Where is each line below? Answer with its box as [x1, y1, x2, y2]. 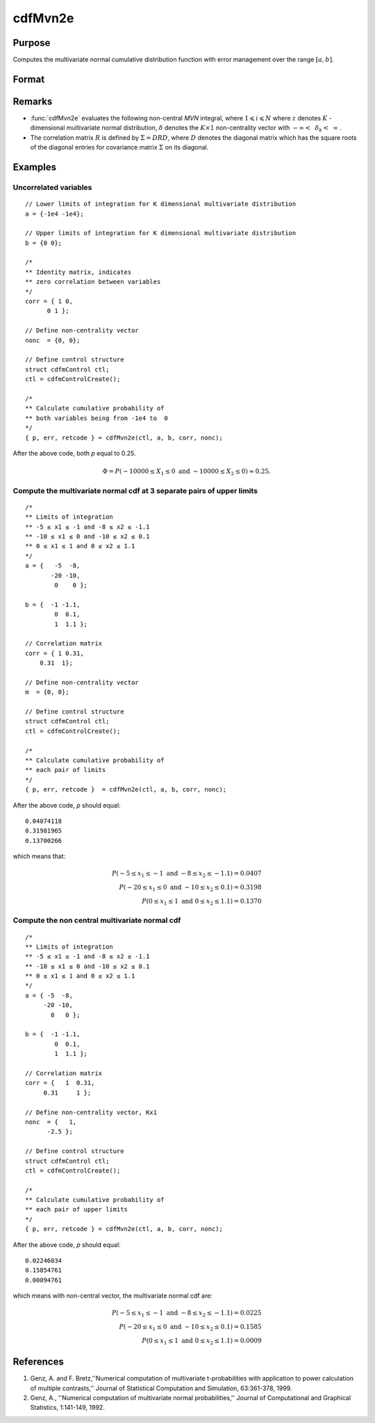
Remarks [12, 95, 53, 107]
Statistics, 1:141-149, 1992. [30, 1404, 106, 1412]
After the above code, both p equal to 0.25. [12, 449, 136, 457]
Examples [12, 161, 57, 173]
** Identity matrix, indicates [25, 268, 132, 276]
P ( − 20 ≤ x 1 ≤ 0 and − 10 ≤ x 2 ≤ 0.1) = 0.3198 [119, 883, 262, 893]
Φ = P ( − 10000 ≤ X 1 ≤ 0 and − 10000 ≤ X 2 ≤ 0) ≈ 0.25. [102, 467, 271, 476]
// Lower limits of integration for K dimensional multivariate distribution [25, 200, 297, 208]
